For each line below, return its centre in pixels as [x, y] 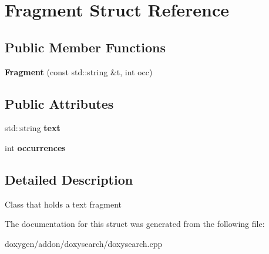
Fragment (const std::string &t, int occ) [79, 71]
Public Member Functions [85, 47]
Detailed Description [69, 179]
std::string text [33, 128]
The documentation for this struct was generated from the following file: [135, 224]
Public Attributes [59, 103]
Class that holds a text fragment [63, 204]
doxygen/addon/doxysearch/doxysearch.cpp [84, 243]
